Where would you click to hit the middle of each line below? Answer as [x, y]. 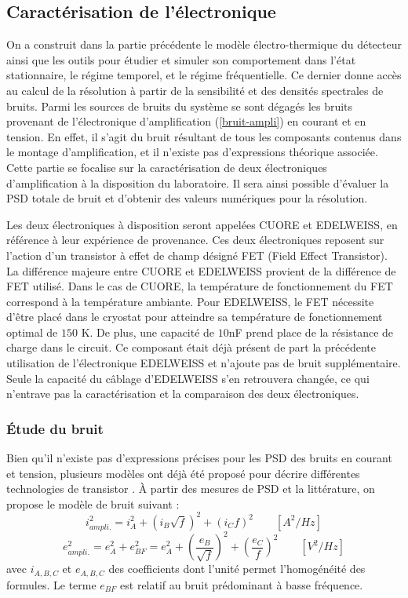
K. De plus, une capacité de [148, 332]
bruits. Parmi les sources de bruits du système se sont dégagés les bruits [180, 106]
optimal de [32, 332]
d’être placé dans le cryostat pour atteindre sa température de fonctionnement [195, 317]
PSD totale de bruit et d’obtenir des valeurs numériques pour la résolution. [187, 198]
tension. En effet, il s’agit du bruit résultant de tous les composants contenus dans [204, 136]
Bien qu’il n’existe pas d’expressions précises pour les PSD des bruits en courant [199, 458]
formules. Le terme [51, 584]
